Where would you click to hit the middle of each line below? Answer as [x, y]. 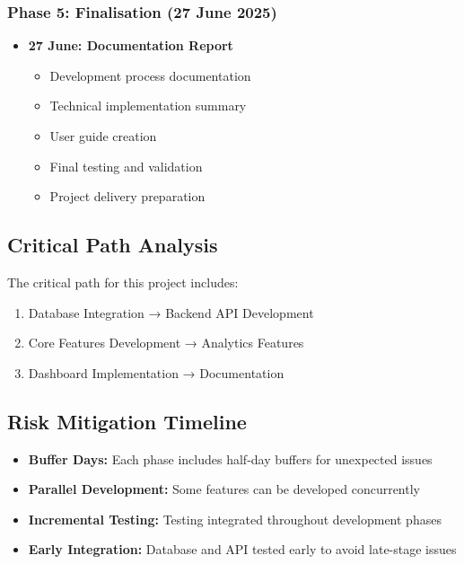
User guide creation [103, 136]
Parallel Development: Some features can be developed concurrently [224, 489]
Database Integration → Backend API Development [171, 312]
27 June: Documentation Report [131, 45]
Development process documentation [150, 75]
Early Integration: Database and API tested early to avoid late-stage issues [242, 549]
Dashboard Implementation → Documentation [156, 372]
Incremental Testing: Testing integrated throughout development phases [235, 519]
